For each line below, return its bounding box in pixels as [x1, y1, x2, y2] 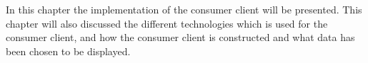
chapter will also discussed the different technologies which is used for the [6, 16, 328, 30]
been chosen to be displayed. [6, 43, 131, 58]
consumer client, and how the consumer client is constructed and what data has [6, 30, 355, 45]
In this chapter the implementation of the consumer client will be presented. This [6, 2, 362, 16]
